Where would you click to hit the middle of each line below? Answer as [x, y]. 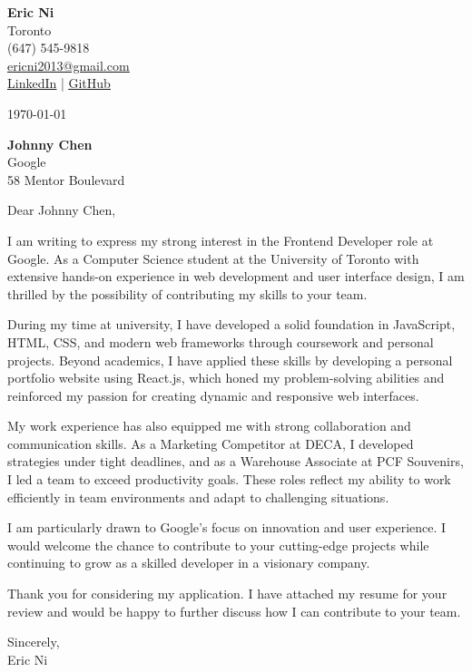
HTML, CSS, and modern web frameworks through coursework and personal [221, 341]
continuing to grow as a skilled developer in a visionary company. [189, 563]
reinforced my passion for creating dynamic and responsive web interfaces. [213, 395]
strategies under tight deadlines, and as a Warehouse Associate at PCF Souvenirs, [236, 461]
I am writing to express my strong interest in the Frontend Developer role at [221, 240]
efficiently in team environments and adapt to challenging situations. [198, 497]
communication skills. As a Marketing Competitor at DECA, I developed [211, 443]
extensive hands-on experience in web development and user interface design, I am [236, 276]
